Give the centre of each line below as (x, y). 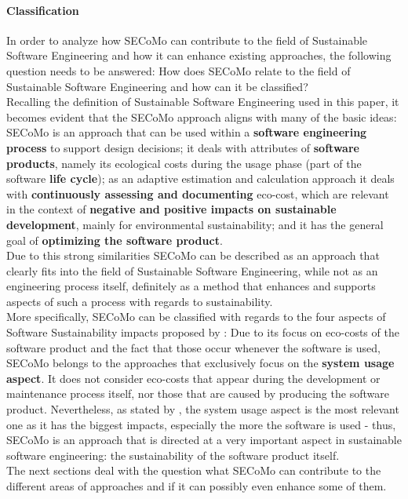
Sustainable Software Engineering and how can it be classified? (157, 86)
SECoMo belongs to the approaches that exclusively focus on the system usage (200, 363)
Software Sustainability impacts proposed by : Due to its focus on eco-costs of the (203, 332)
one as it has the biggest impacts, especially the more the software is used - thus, (201, 424)
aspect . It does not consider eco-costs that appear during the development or (193, 378)
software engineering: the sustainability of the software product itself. (173, 455)
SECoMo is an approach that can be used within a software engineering (187, 132)
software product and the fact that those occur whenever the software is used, (193, 347)
